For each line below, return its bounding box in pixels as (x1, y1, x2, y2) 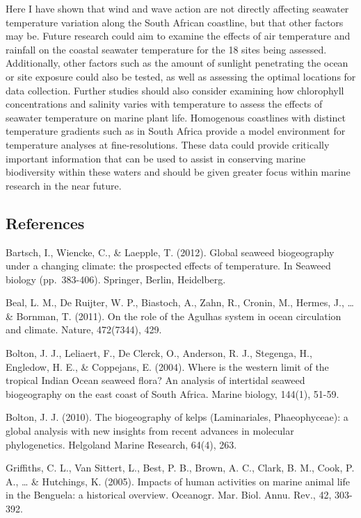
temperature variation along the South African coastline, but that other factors (6, 15, 344, 29)
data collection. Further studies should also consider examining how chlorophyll (6, 83, 344, 97)
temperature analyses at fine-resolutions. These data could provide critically (6, 137, 330, 151)
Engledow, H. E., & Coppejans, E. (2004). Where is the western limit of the (6, 359, 329, 374)
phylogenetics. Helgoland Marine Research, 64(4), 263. (6, 437, 237, 451)
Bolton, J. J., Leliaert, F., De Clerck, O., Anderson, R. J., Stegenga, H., (6, 346, 312, 360)
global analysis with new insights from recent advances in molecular (6, 424, 294, 438)
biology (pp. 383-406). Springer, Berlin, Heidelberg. (6, 271, 226, 286)
